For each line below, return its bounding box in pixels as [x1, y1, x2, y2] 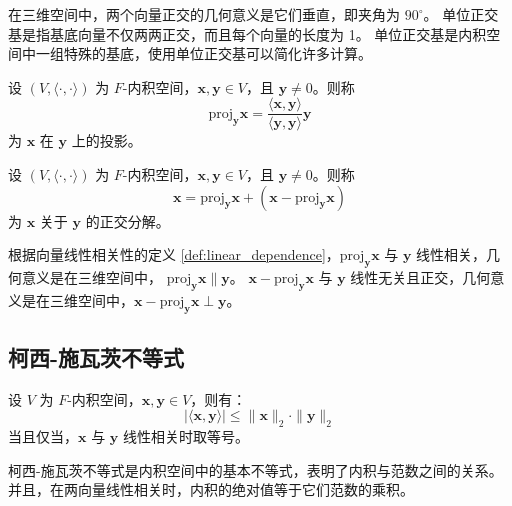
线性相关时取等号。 [122, 426, 249, 447]
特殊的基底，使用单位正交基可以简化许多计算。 [63, 43, 372, 64]
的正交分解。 [85, 210, 170, 231]
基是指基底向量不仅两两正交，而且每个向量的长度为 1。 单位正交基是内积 [8, 23, 487, 44]
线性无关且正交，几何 [350, 267, 491, 288]
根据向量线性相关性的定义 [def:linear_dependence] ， [8, 244, 340, 265]
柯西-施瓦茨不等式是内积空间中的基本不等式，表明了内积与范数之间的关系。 [8, 459, 503, 480]
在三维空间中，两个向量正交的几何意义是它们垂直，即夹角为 [8, 4, 400, 24]
